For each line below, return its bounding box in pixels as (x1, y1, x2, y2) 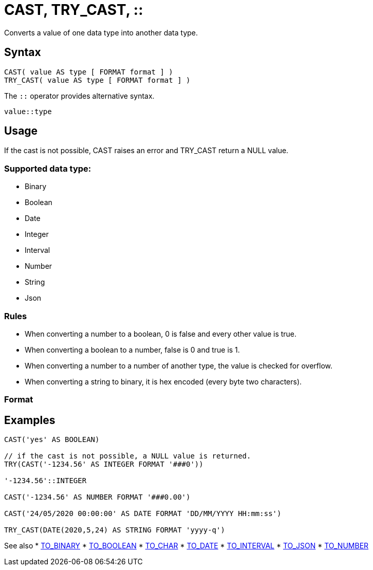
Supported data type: (4, 163, 91, 174)
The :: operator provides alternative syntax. (4, 91, 155, 100)
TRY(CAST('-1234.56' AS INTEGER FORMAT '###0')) (4, 460, 203, 469)
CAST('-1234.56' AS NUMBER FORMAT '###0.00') (4, 493, 191, 502)
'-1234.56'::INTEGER (4, 476, 87, 485)
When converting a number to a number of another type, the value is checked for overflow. (25, 361, 332, 370)
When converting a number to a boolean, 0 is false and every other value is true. (25, 329, 297, 338)
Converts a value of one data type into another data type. (4, 28, 198, 37)
